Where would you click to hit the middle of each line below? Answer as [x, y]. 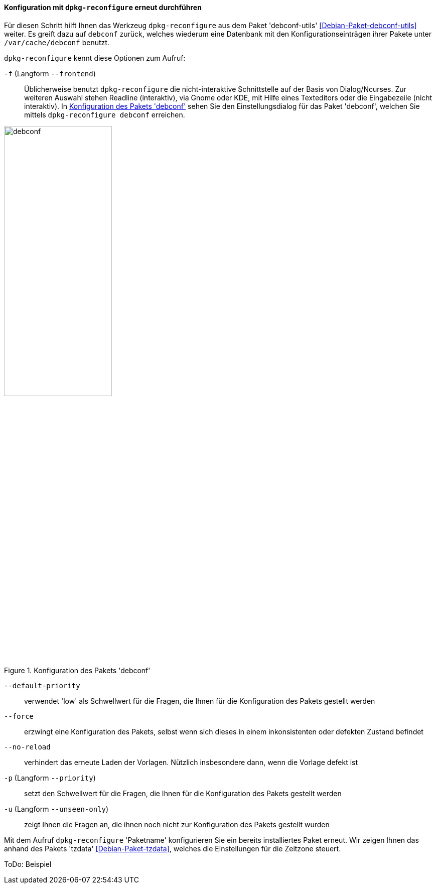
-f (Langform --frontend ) [50, 73]
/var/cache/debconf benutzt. [57, 42]
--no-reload [27, 747]
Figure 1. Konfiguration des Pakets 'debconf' [77, 670]
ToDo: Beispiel [28, 864]
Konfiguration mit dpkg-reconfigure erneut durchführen [103, 7]
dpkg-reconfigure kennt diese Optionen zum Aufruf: [95, 58]
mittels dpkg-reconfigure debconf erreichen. [105, 114]
